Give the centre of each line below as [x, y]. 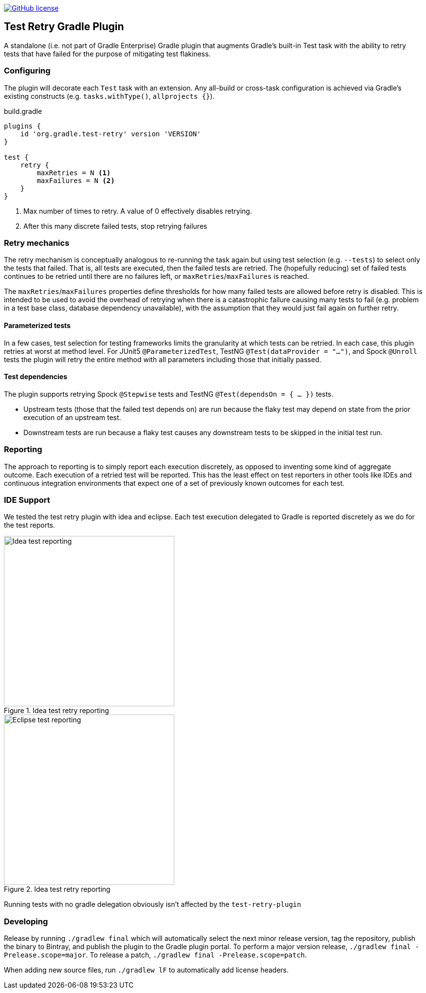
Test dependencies [36, 377]
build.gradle [23, 111]
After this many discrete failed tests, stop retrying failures [115, 226]
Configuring [27, 71]
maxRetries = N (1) [74, 173]
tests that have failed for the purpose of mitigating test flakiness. [107, 54]
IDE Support [27, 500]
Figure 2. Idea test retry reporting [57, 889]
